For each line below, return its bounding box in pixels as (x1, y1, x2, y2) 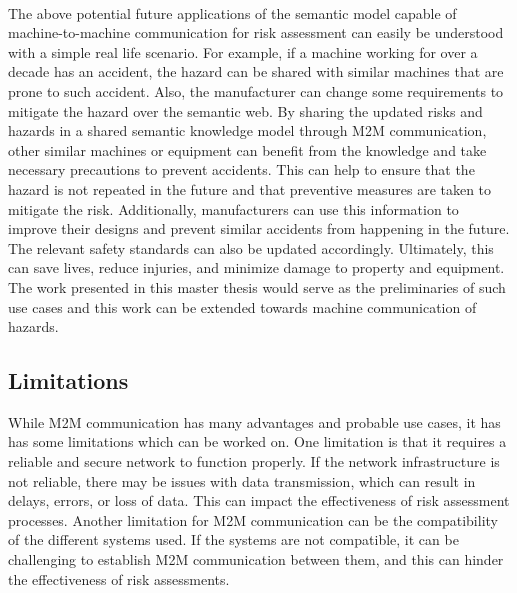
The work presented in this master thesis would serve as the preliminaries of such (8, 276, 506, 297)
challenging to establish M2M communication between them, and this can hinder (8, 549, 504, 570)
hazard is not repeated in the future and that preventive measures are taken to (8, 178, 492, 199)
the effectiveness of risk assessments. (8, 568, 230, 589)
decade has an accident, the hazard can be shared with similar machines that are (8, 61, 504, 82)
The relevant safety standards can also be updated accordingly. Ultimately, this (8, 237, 494, 258)
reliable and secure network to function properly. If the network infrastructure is (8, 451, 500, 472)
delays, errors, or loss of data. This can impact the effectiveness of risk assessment (8, 490, 510, 511)
